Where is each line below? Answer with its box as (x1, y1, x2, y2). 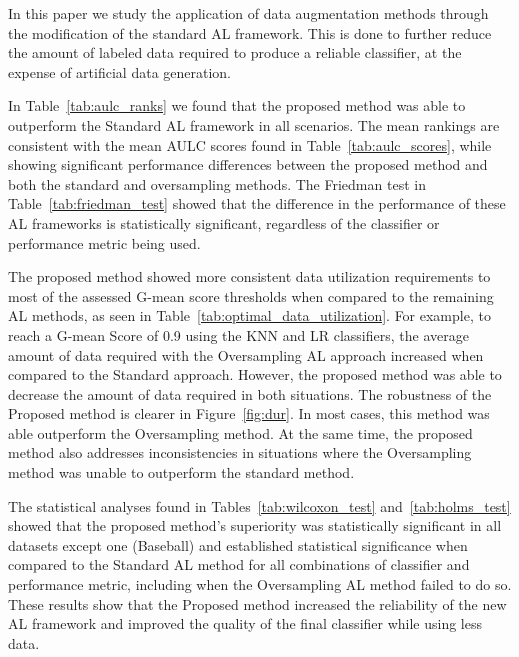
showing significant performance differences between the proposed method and (8, 154, 488, 175)
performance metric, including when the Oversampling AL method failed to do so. (8, 574, 512, 595)
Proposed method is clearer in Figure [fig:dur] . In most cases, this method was (8, 403, 490, 424)
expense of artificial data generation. (8, 61, 232, 82)
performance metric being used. (8, 232, 201, 253)
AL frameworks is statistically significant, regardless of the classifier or (8, 212, 440, 233)
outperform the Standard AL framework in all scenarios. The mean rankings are (8, 114, 500, 135)
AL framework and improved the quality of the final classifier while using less (8, 613, 483, 634)
